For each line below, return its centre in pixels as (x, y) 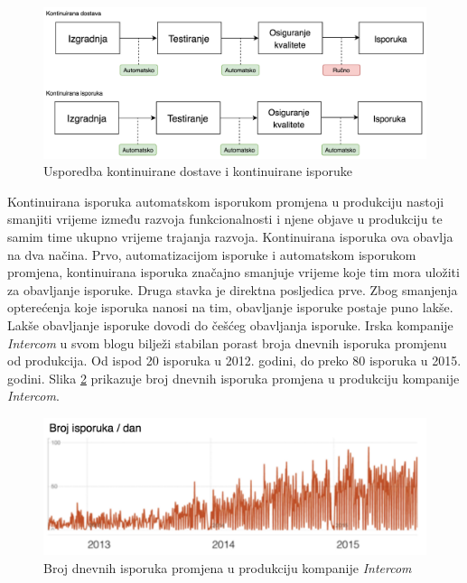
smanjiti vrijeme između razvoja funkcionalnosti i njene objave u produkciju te (225, 219)
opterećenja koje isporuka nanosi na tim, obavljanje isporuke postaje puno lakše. (230, 307)
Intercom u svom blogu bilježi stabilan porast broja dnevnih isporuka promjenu (227, 342)
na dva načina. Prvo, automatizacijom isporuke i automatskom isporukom (212, 254)
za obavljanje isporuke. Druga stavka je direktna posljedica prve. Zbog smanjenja (233, 289)
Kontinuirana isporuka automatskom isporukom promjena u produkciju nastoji (226, 201)
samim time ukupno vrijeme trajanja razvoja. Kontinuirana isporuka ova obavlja (230, 237)
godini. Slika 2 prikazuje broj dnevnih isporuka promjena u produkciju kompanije (233, 378)
